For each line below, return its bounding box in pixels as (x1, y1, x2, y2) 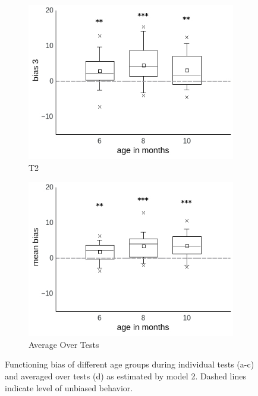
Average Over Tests (29, 338, 99, 350)
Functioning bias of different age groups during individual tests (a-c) (5, 358, 254, 370)
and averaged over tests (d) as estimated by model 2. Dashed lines (5, 370, 246, 382)
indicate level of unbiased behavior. (5, 381, 133, 394)
